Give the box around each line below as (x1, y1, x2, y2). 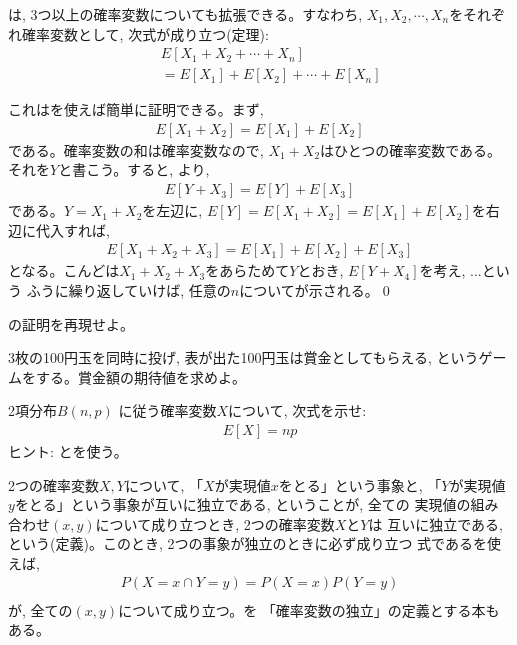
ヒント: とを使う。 (8, 440, 128, 461)
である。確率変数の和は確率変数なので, (8, 139, 264, 160)
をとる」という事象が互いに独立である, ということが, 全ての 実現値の (14, 494, 471, 515)
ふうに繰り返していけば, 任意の (26, 279, 231, 300)
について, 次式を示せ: (228, 400, 367, 421)
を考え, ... (419, 260, 482, 281)
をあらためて (205, 260, 290, 281)
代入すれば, (35, 219, 110, 240)
